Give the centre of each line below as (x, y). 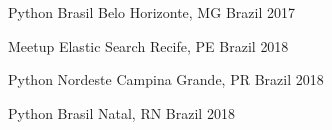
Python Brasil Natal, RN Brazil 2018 (121, 112)
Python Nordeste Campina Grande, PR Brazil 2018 (166, 79)
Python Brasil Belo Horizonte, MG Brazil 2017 (151, 12)
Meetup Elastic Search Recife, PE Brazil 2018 (148, 45)
